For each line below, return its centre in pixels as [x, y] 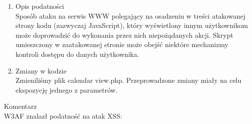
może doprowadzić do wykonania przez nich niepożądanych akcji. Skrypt [124, 35]
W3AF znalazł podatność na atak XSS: [63, 115]
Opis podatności [40, 6]
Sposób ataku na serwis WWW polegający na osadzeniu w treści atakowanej [130, 15]
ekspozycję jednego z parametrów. [66, 89]
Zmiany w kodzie [41, 70]
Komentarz [20, 106]
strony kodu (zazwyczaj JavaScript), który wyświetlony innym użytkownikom [132, 25]
